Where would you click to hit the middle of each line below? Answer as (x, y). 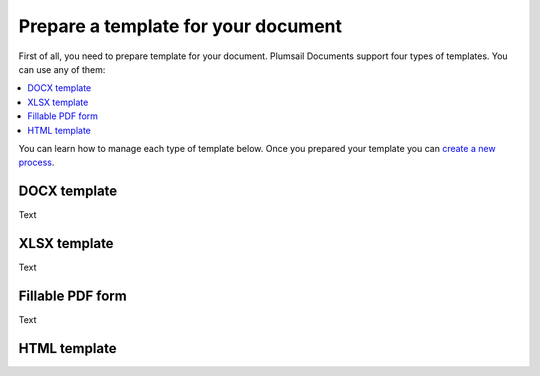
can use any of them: (62, 69)
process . (36, 162)
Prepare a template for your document (180, 26)
